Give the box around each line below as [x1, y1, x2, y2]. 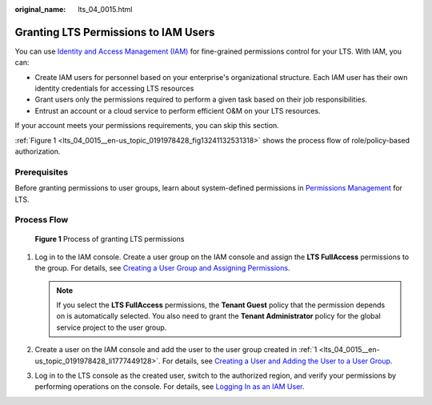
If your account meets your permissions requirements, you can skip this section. [14, 121, 279, 130]
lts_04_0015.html [78, 5, 133, 14]
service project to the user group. [56, 323, 167, 332]
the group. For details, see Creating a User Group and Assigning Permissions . [34, 263, 290, 273]
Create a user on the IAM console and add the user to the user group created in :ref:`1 [34, 345, 318, 355]
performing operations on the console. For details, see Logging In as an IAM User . [34, 382, 305, 391]
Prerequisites [14, 166, 68, 178]
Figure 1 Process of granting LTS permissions [34, 234, 185, 243]
